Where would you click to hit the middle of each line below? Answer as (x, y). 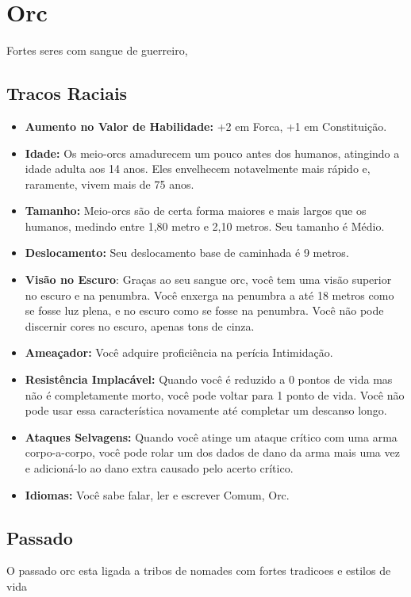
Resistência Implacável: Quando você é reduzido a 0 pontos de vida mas (209, 379)
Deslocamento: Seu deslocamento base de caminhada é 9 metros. (187, 253)
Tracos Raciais (67, 93)
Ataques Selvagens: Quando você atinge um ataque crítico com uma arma (211, 436)
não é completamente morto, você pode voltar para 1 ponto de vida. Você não (215, 394)
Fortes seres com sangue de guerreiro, (97, 50)
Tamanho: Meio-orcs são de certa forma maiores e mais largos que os (196, 210)
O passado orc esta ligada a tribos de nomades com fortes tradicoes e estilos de (199, 570)
